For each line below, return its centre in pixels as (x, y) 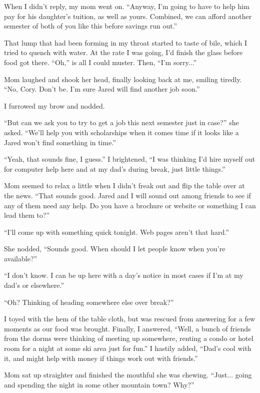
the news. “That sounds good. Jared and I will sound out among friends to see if (127, 195)
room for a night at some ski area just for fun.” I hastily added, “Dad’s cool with (128, 348)
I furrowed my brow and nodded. (54, 105)
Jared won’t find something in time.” (60, 142)
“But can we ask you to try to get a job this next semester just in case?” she (121, 122)
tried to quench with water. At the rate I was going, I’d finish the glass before (123, 52)
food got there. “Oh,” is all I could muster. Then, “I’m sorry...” (100, 62)
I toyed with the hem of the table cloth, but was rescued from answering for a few (130, 319)
